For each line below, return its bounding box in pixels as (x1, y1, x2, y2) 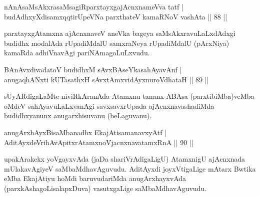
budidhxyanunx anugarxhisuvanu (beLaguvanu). (4, 110, 152, 121)
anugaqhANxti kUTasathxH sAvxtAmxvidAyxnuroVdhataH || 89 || (4, 74, 209, 84)
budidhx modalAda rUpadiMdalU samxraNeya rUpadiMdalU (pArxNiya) (4, 37, 229, 48)
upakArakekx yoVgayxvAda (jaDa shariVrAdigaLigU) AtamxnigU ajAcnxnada (4, 154, 245, 164)
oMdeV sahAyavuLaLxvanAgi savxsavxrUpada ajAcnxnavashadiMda (4, 100, 214, 111)
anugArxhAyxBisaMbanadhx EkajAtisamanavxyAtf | (4, 127, 166, 137)
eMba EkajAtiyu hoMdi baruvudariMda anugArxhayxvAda (4, 173, 186, 184)
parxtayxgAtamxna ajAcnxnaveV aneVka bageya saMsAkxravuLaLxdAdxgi (4, 28, 235, 38)
